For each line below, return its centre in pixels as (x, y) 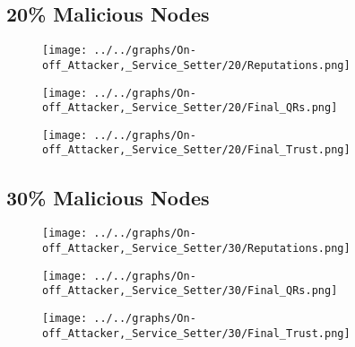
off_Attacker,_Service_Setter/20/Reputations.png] (196, 65)
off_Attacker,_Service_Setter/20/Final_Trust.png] (196, 150)
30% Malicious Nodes (108, 197)
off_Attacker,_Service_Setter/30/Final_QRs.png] (190, 291)
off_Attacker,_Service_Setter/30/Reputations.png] (196, 248)
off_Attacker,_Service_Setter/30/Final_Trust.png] (196, 333)
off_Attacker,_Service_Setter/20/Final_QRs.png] (190, 108)
